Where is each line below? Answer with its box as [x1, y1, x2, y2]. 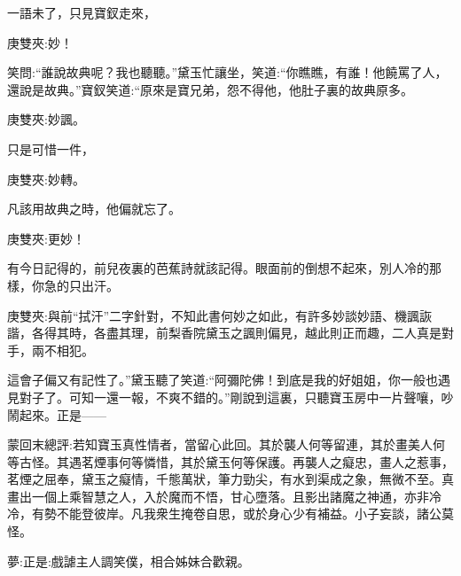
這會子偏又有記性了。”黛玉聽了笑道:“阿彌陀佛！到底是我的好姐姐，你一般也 [7, 370, 439, 389]
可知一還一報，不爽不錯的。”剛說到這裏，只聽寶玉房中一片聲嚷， [68, 387, 441, 406]
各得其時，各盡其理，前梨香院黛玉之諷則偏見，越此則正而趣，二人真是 [31, 323, 441, 342]
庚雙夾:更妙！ [7, 229, 85, 247]
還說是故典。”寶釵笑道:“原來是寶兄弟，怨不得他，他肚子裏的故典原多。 [7, 80, 414, 98]
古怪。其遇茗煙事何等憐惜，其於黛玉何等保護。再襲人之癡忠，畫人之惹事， [19, 452, 454, 471]
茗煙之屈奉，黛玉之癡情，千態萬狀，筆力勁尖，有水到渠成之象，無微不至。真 [7, 470, 454, 488]
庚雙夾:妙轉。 [7, 169, 85, 188]
